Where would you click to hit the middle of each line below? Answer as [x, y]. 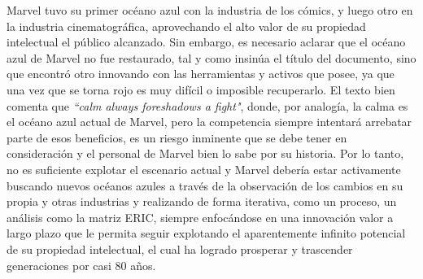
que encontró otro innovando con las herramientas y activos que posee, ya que [201, 74]
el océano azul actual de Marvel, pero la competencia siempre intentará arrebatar [209, 122]
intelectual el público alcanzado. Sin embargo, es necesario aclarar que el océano [206, 42]
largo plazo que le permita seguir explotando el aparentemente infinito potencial [206, 233]
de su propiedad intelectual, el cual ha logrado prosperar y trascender [180, 248]
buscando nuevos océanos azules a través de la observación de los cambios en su [205, 185]
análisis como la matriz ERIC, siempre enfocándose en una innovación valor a [200, 217]
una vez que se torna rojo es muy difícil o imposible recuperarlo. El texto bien [201, 89]
